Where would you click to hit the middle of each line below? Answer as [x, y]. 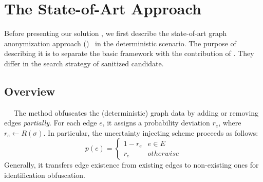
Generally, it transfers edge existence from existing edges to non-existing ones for [131, 165]
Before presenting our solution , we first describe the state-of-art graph [116, 33]
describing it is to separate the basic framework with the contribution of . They [129, 53]
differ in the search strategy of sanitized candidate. [84, 63]
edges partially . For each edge [51, 123]
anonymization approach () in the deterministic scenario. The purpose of [120, 43]
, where [230, 123]
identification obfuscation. [45, 175]
